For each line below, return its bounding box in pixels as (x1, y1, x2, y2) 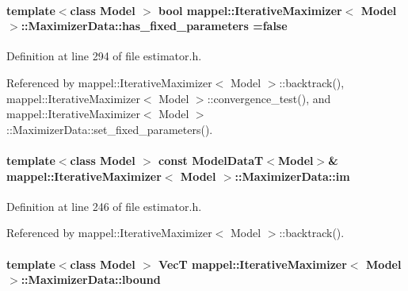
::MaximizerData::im (235, 167, 350, 184)
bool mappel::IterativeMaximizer (158, 2, 342, 18)
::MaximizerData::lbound (21, 271, 161, 288)
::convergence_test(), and (207, 90, 331, 106)
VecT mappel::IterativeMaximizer (158, 255, 347, 272)
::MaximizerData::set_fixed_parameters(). (6, 121, 213, 137)
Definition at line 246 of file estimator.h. (6, 197, 202, 214)
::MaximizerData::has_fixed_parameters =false (21, 17, 288, 34)
